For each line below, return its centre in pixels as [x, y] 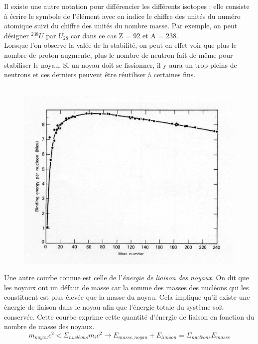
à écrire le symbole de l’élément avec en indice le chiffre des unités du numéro [122, 16]
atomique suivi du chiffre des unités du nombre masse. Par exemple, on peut [121, 26]
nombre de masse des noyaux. [49, 326]
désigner [16, 35]
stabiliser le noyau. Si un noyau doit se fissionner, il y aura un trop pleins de [121, 64]
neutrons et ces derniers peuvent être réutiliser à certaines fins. [100, 74]
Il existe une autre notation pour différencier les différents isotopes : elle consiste [127, 6]
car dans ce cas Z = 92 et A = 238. [125, 35]
